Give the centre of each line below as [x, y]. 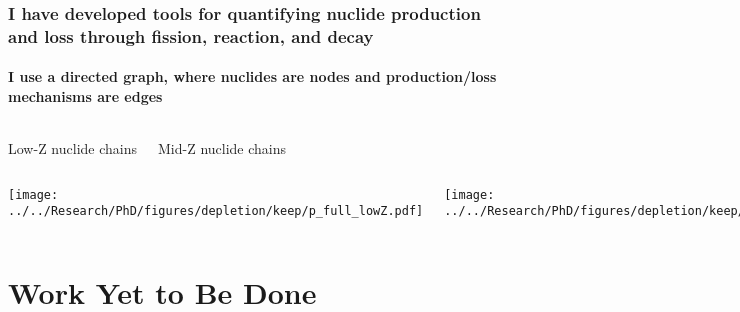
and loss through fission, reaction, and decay [191, 35]
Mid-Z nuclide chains [222, 148]
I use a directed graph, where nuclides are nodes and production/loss [252, 76]
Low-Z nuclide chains [72, 148]
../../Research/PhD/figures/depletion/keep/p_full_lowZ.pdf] [216, 211]
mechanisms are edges [85, 95]
